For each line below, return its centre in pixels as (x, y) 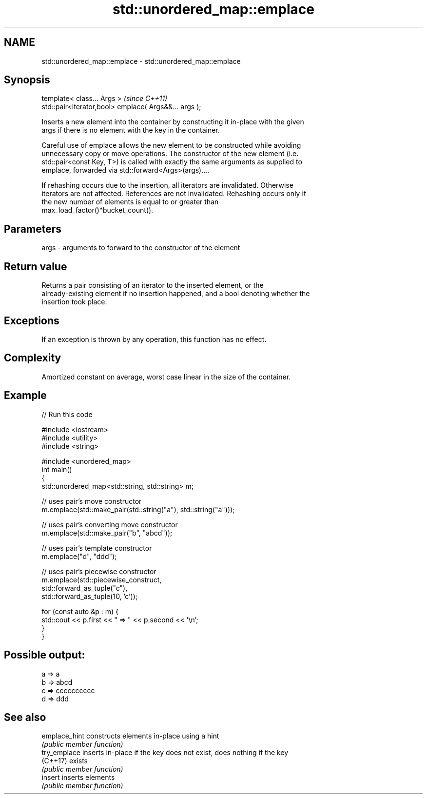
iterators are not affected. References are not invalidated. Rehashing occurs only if (174, 194)
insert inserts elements (78, 778)
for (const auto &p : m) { (80, 611)
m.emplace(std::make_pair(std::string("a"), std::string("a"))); (138, 509)
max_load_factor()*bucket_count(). (97, 210)
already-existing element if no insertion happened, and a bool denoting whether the (176, 294)
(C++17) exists (65, 761)
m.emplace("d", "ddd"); (79, 556)
